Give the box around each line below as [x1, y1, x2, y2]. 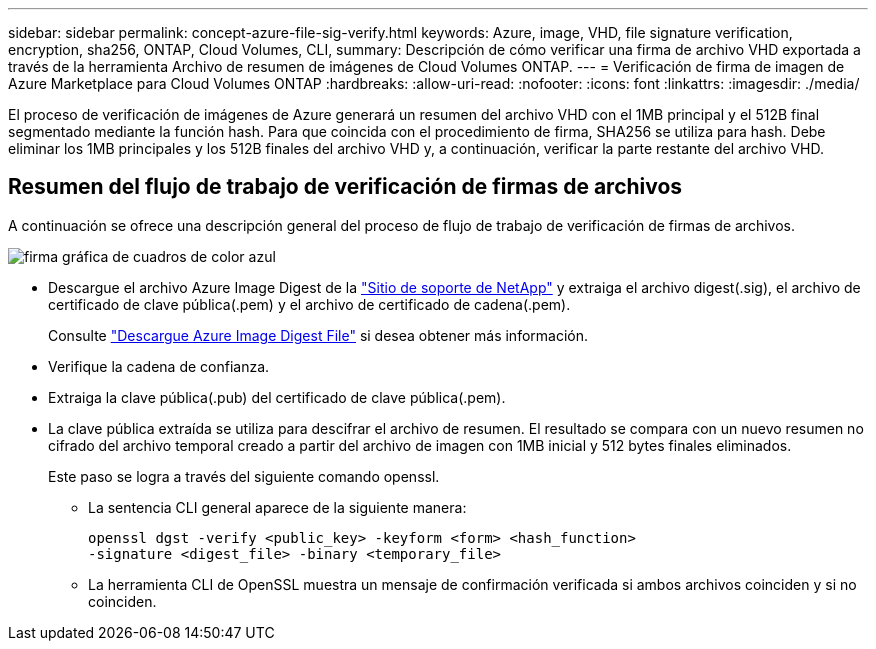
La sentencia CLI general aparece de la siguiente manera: [88, 498, 467, 516]
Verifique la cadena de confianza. [48, 357, 270, 375]
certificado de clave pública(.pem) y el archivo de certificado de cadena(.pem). [48, 295, 571, 313]
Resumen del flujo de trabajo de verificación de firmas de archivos [8, 174, 683, 200]
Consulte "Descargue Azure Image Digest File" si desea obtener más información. [48, 326, 589, 344]
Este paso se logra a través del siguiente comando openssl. [48, 467, 440, 485]
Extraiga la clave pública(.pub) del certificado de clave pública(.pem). [48, 388, 506, 406]
